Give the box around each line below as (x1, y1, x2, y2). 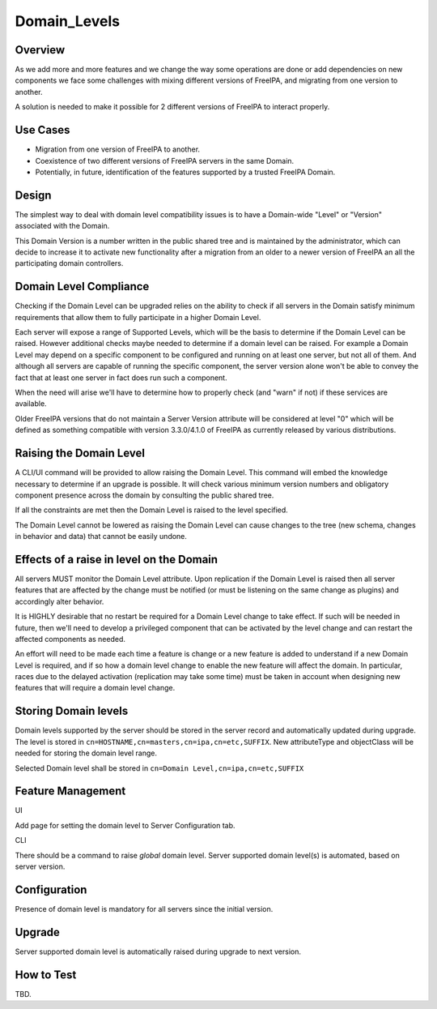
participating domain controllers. (15, 259, 124, 268)
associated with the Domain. (15, 221, 110, 231)
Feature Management (15, 785, 126, 798)
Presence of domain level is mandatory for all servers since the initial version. (15, 904, 274, 913)
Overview (15, 43, 66, 57)
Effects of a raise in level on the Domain (15, 552, 218, 566)
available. (15, 399, 48, 408)
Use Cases (15, 123, 70, 137)
